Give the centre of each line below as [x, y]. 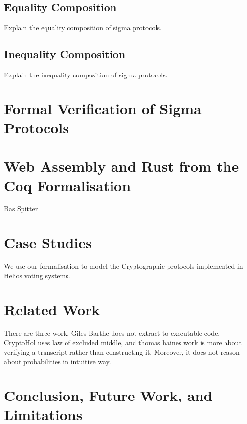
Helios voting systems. [37, 275]
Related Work [52, 309]
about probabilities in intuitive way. [57, 362]
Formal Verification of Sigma [103, 108]
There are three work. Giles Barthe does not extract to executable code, [112, 333]
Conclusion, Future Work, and [108, 395]
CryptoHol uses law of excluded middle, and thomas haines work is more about [123, 342]
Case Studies [48, 242]
